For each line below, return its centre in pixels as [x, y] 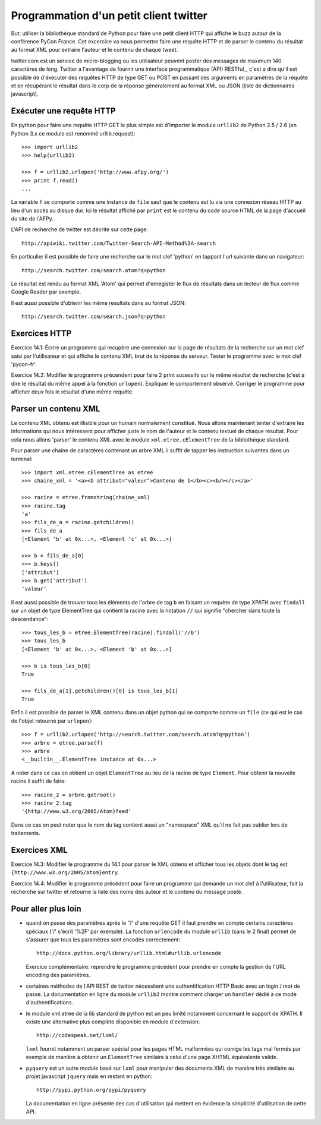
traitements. [26, 833]
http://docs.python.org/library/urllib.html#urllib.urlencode [129, 953]
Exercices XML [39, 850]
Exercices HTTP [41, 334]
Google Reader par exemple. [46, 292]
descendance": [30, 619]
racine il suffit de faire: [39, 781]
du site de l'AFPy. [32, 219]
